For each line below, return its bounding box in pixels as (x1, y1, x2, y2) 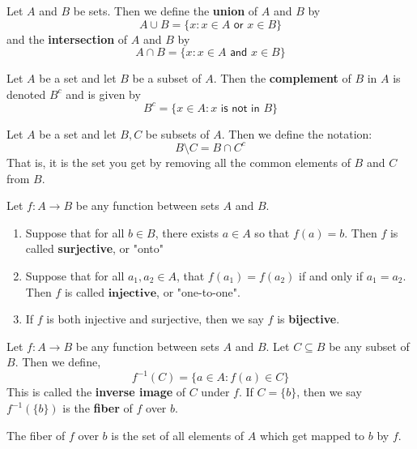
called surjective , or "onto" (25, 240, 164, 257)
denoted (6, 85, 46, 102)
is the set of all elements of (111, 426, 245, 443)
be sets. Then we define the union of (73, 2, 258, 19)
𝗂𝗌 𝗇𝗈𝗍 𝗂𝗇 (220, 102, 260, 114)
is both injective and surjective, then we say (46, 310, 264, 327)
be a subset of (132, 70, 202, 87)
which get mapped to (259, 426, 365, 443)
